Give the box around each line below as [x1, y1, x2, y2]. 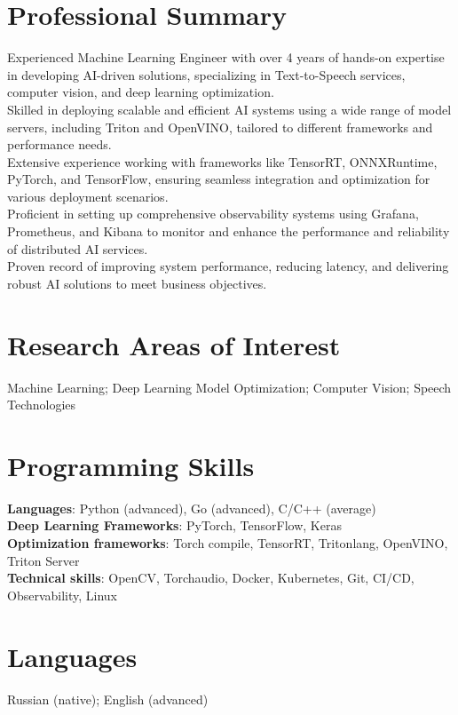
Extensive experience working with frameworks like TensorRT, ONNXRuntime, [7, 152, 438, 171]
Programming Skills [7, 447, 255, 483]
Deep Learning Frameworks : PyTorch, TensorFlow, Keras [7, 516, 342, 535]
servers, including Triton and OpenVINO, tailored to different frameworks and [7, 117, 433, 136]
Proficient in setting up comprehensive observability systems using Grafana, [7, 204, 419, 223]
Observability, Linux [7, 585, 118, 604]
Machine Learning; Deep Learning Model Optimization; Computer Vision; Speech [7, 377, 452, 396]
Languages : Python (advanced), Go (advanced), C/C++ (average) [7, 498, 376, 517]
